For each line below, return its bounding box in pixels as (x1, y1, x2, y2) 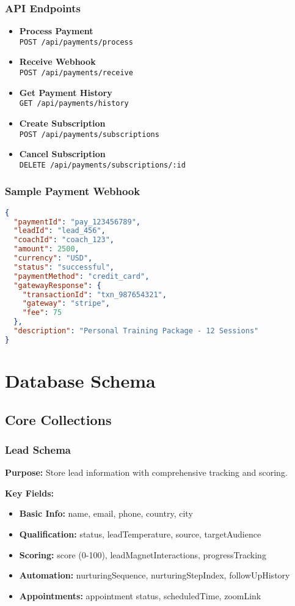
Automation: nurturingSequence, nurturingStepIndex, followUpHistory (19, 569, 290, 582)
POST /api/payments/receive (19, 68, 133, 78)
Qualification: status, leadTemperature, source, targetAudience (19, 527, 261, 540)
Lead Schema (5, 442, 71, 457)
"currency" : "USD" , (13, 254, 93, 263)
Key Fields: (5, 486, 54, 499)
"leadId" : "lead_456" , (13, 226, 106, 235)
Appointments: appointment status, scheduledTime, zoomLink (19, 589, 261, 602)
